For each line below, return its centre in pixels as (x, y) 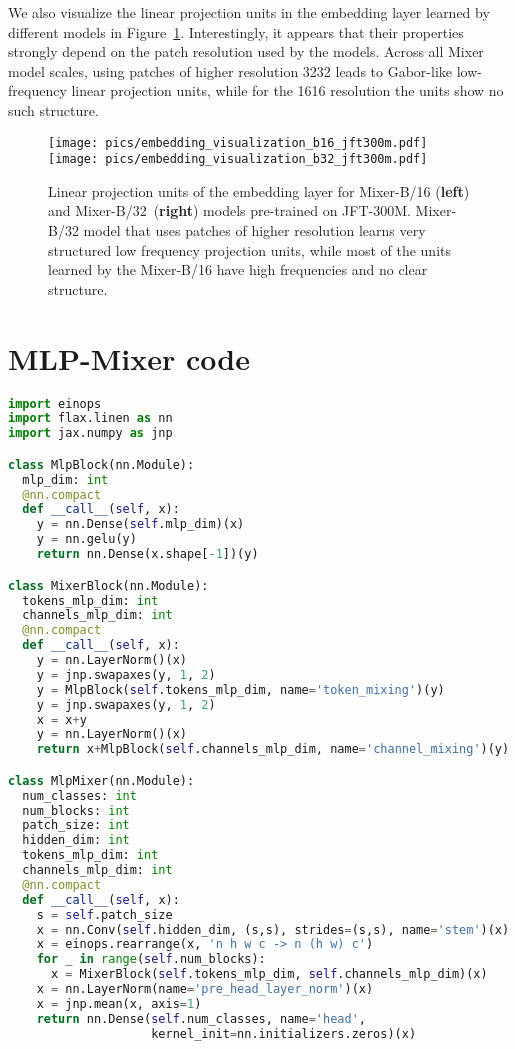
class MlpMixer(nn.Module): (101, 780)
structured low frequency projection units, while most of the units (249, 249)
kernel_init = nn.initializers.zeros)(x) (284, 1033)
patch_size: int (76, 825)
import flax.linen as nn (90, 418)
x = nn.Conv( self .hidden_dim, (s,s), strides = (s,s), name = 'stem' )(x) (273, 929)
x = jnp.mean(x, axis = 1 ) (119, 1003)
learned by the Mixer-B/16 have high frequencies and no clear (238, 269)
